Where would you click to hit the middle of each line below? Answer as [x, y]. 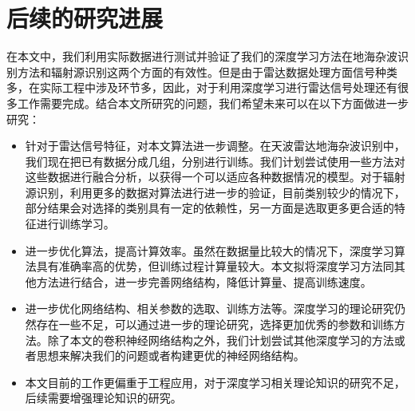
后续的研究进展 [85, 18]
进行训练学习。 [75, 224]
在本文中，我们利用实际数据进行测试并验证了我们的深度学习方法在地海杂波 [202, 56]
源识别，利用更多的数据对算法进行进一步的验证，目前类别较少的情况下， [215, 192]
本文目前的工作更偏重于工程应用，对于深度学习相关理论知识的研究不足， [215, 382]
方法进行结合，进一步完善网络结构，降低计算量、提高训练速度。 [204, 281]
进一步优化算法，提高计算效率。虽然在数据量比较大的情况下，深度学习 [209, 250]
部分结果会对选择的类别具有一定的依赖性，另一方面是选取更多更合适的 [209, 208]
